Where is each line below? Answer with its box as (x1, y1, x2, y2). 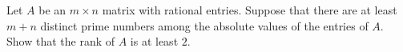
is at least (130, 33, 179, 50)
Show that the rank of (6, 33, 115, 50)
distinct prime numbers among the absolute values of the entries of (40, 17, 369, 34)
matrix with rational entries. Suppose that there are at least (102, 2, 397, 18)
